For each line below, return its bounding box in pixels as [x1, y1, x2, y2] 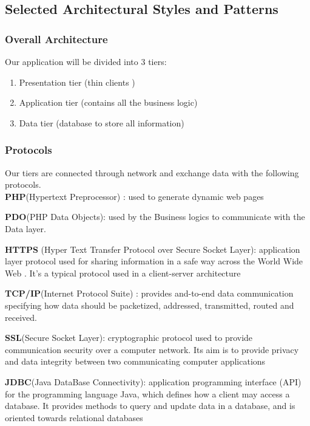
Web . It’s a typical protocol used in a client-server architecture [5, 266, 241, 279]
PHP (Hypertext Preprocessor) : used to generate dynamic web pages [5, 190, 264, 202]
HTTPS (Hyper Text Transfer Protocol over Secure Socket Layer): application [5, 242, 300, 255]
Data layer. [5, 222, 46, 235]
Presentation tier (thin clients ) [19, 75, 135, 88]
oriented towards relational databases [5, 411, 143, 424]
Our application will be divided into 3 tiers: [5, 55, 167, 67]
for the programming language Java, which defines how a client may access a [5, 387, 290, 400]
